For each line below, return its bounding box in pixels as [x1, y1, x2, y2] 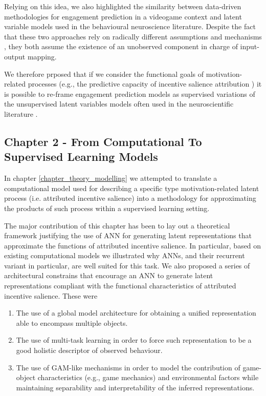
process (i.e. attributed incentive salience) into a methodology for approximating [4, 193, 256, 203]
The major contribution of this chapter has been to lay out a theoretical [4, 220, 230, 231]
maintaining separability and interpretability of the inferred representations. [16, 382, 255, 392]
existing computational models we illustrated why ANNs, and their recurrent [4, 250, 245, 261]
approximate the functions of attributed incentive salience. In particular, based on [4, 240, 261, 251]
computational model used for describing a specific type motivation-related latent [4, 182, 259, 193]
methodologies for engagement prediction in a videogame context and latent [4, 11, 242, 22]
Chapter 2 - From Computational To [4, 133, 202, 149]
